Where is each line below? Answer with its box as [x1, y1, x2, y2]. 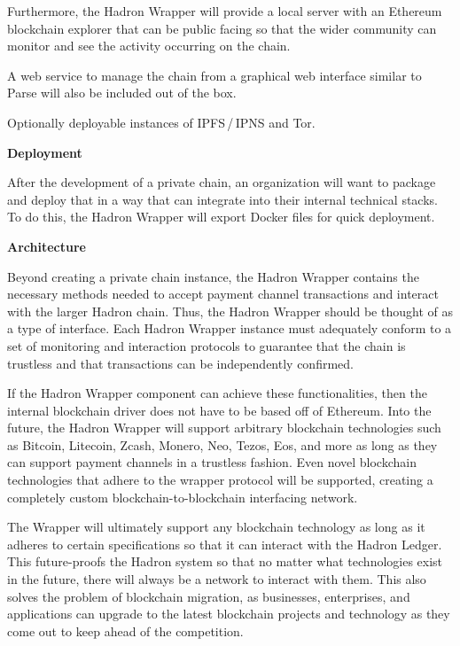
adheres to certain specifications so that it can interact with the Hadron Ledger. [7, 534, 442, 553]
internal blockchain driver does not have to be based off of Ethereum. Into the [7, 401, 432, 419]
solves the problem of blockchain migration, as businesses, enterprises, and [7, 587, 410, 605]
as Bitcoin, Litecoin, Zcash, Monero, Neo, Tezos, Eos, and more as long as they [7, 435, 438, 454]
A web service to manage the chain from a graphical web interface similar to [7, 66, 422, 84]
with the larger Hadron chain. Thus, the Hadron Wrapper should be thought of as [7, 301, 453, 320]
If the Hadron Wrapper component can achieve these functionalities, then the [7, 384, 427, 402]
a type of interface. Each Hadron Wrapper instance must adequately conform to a [7, 319, 452, 338]
